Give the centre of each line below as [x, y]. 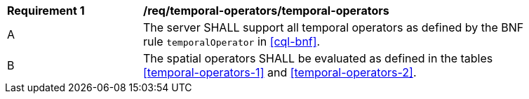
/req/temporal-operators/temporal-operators [266, 11]
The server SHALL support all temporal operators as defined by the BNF [334, 27]
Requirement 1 [46, 11]
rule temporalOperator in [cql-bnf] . [232, 41]
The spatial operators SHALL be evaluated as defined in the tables [318, 58]
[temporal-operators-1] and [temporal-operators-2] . [280, 72]
